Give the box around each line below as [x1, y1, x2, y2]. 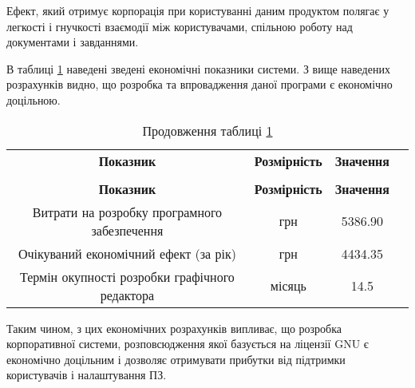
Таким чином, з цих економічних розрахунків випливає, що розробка [6, 319, 342, 336]
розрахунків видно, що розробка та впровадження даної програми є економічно [6, 76, 393, 93]
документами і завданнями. [6, 34, 139, 50]
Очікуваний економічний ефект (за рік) [18, 243, 236, 263]
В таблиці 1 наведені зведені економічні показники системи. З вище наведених [6, 60, 390, 77]
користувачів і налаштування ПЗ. [6, 366, 167, 383]
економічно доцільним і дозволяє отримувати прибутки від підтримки [6, 350, 346, 367]
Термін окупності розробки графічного [20, 267, 235, 286]
